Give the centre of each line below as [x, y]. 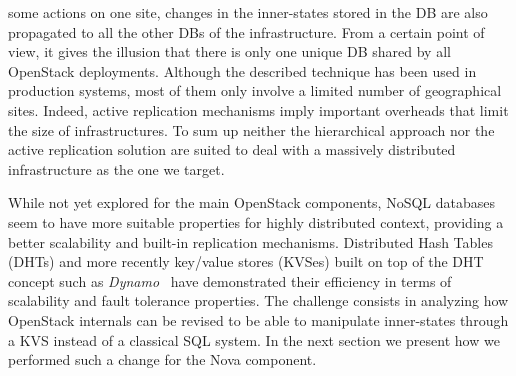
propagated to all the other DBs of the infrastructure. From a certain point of [246, 31]
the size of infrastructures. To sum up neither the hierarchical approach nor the [251, 129]
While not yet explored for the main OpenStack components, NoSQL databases [252, 202]
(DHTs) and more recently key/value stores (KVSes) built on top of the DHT [246, 261]
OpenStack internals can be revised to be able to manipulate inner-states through [258, 319]
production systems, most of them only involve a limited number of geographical [255, 90]
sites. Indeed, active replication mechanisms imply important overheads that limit [258, 109]
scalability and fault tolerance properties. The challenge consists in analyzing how [258, 300]
